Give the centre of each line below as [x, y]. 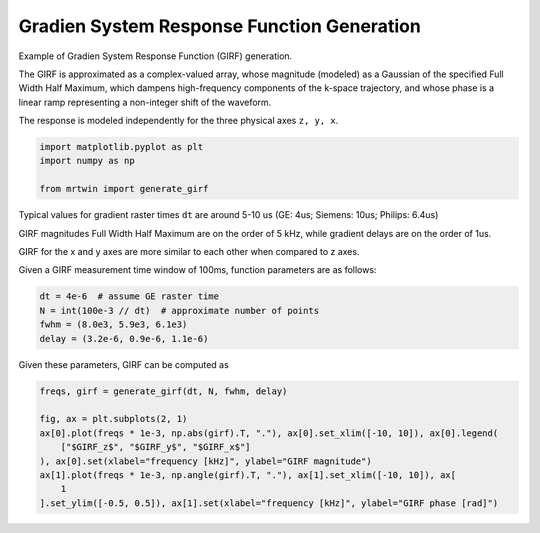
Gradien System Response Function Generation [220, 26]
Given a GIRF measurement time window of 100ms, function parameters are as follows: [197, 270]
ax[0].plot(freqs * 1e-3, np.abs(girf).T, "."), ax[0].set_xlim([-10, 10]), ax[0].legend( [269, 433]
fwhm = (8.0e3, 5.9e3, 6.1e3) [113, 324]
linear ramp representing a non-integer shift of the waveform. [145, 102]
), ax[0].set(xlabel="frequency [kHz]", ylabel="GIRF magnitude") [205, 461]
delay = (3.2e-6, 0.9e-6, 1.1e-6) [124, 338]
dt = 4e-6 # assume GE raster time [129, 296]
